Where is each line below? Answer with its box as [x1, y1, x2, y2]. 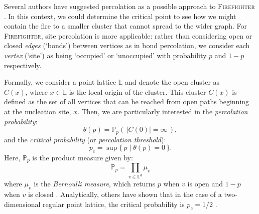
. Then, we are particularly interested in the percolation [77, 106, 248, 116]
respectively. [4, 60, 42, 70]
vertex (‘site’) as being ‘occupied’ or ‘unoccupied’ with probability [4, 50, 207, 60]
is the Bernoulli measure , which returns [34, 178, 156, 189]
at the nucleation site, [4, 106, 71, 116]
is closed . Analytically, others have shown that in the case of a [28, 189, 222, 199]
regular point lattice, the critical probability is [43, 198, 185, 209]
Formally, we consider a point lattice [4, 77, 116, 87]
